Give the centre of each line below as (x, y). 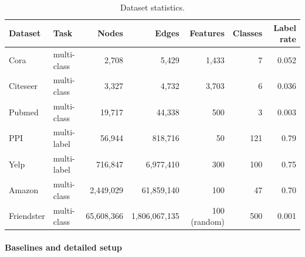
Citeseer (23, 86)
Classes (248, 33)
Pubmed (24, 112)
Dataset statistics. (152, 7)
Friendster (27, 216)
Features (207, 33)
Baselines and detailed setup (63, 247)
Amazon (24, 190)
